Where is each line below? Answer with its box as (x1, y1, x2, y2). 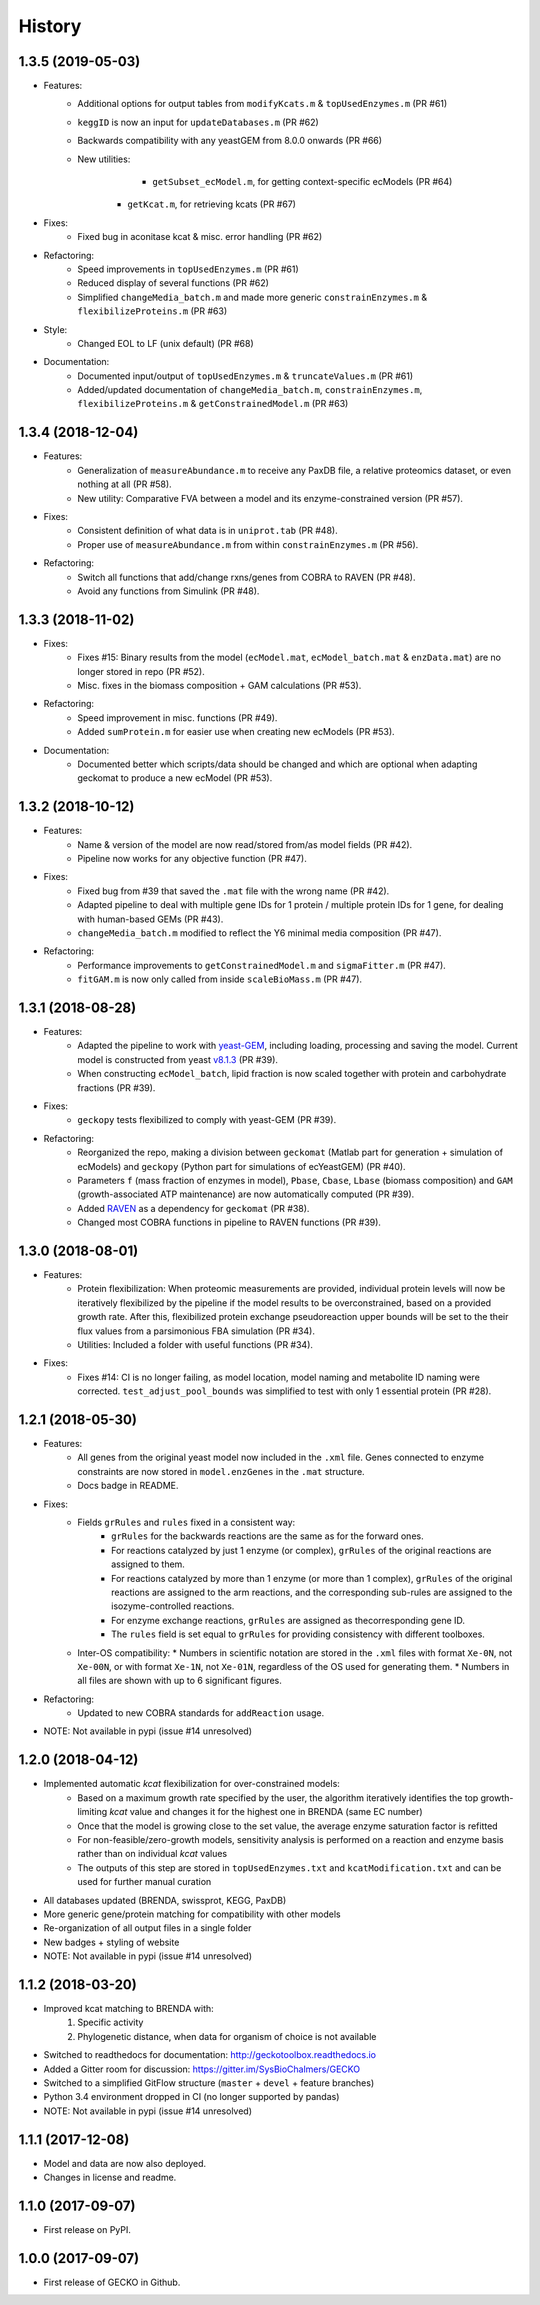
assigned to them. (111, 1558, 185, 1570)
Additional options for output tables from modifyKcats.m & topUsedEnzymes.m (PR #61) (77, 98, 448, 110)
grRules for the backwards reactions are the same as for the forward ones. (111, 1530, 424, 1542)
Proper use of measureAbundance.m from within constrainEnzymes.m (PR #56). (77, 538, 419, 550)
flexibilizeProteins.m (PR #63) (77, 305, 228, 317)
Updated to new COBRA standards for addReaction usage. (77, 1707, 325, 1719)
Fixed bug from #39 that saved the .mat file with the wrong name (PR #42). (77, 885, 390, 897)
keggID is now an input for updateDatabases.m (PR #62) (77, 116, 319, 128)
